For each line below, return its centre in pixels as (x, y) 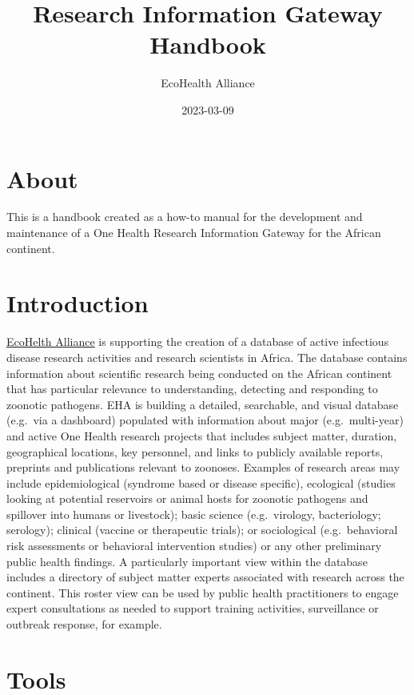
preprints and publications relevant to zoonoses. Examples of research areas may (203, 467)
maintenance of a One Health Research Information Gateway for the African (194, 233)
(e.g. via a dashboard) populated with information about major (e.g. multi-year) (205, 420)
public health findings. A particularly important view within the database (187, 561)
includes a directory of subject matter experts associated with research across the (205, 577)
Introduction (78, 303)
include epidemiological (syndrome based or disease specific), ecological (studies (201, 482)
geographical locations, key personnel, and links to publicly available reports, (195, 451)
